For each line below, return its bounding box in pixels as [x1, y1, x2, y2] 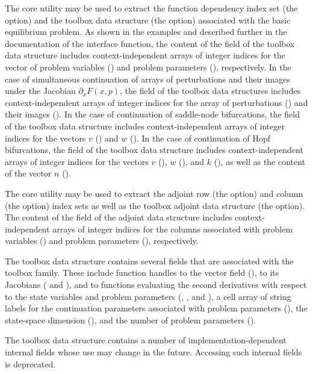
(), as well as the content [214, 155, 306, 167]
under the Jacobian [5, 84, 76, 97]
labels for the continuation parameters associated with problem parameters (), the [5, 302, 308, 314]
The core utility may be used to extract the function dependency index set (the [5, 2, 298, 14]
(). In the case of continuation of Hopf [130, 131, 271, 144]
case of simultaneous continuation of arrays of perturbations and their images [5, 72, 290, 85]
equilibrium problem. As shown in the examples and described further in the [5, 25, 287, 38]
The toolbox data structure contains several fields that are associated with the [5, 254, 294, 267]
